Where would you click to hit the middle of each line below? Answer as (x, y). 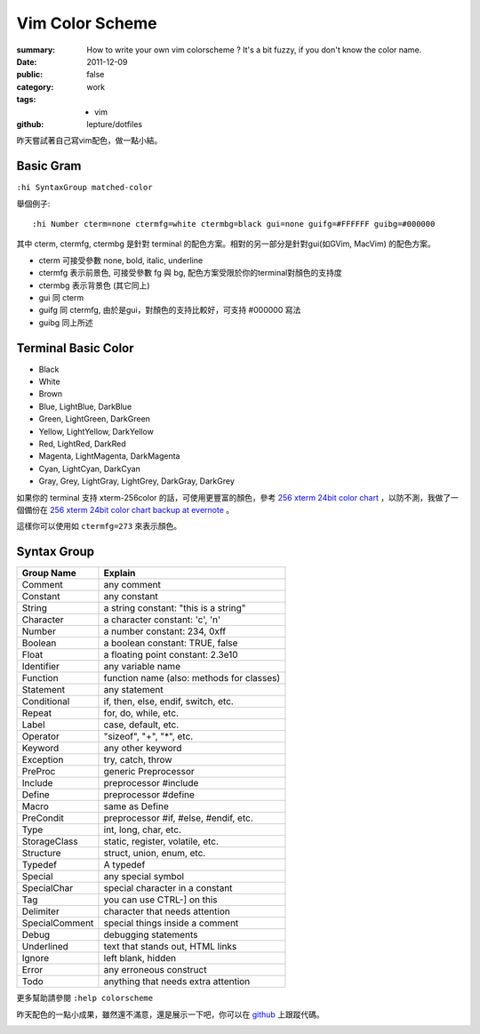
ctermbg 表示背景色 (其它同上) (94, 285)
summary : (36, 50)
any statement (133, 690)
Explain (120, 573)
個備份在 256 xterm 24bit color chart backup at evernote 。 (125, 509)
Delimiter (40, 911)
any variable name (142, 667)
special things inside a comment (171, 923)
